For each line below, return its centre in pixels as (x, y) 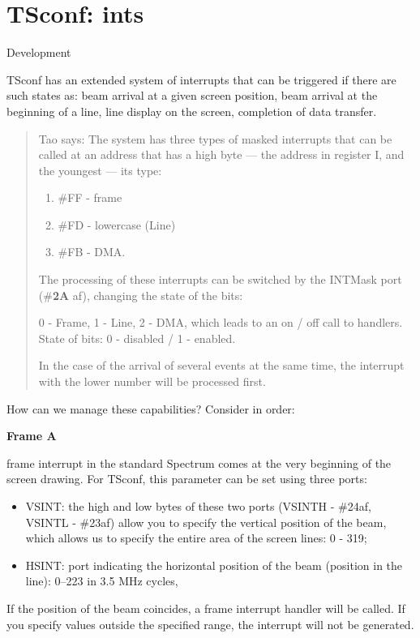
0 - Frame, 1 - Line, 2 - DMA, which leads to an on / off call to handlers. (221, 322)
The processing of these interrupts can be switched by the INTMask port (220, 279)
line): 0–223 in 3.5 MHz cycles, (102, 581)
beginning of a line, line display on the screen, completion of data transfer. (192, 111)
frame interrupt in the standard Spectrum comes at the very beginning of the (199, 462)
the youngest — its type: (100, 170)
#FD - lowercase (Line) (117, 224)
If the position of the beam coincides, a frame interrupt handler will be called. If (206, 608)
